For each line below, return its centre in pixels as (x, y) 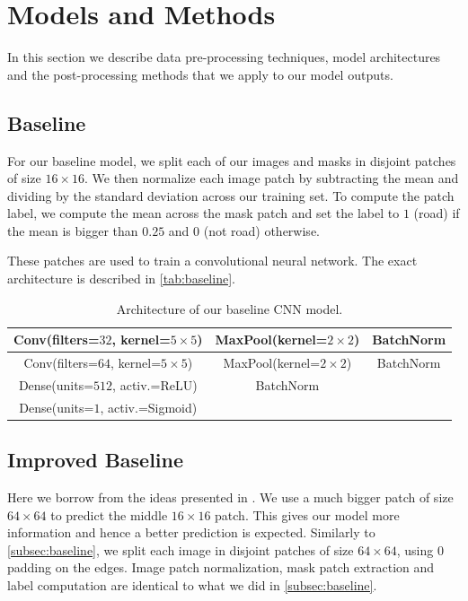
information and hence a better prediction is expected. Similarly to (191, 532)
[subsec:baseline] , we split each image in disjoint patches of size (181, 549)
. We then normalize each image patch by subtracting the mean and (272, 178)
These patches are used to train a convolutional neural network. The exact (212, 261)
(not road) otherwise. (261, 230)
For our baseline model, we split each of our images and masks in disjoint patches (232, 160)
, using (415, 549)
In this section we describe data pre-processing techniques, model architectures (224, 57)
